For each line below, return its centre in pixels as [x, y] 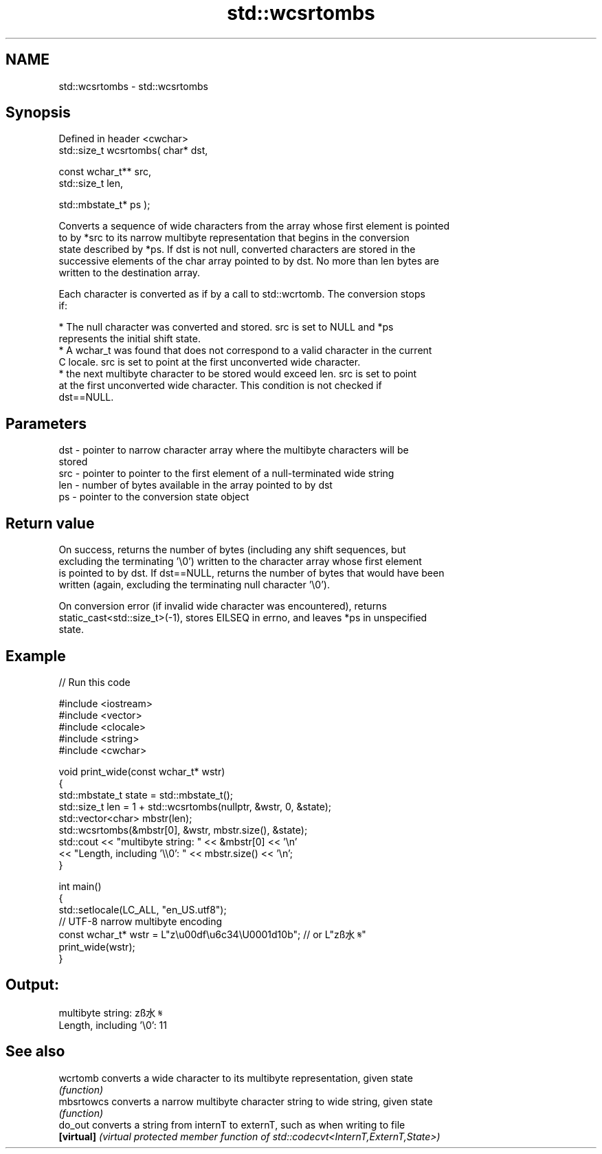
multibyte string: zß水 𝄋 [111, 1012]
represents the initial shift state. [130, 339]
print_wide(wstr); [97, 946]
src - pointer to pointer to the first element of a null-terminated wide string [226, 474]
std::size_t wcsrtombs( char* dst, [133, 151]
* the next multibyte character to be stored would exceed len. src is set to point [238, 374]
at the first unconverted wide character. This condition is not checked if [220, 386]
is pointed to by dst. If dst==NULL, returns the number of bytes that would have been [252, 573]
